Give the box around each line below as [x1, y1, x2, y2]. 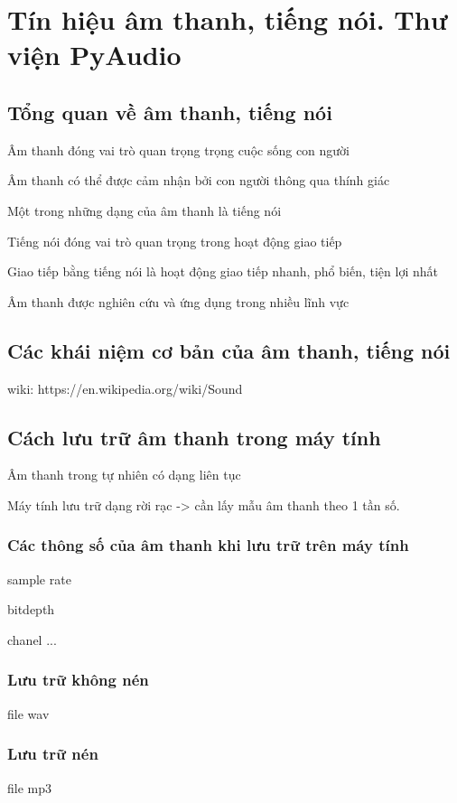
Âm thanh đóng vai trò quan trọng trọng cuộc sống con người [7, 140, 350, 159]
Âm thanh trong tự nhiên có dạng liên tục [7, 465, 241, 484]
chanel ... [7, 630, 57, 649]
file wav [7, 704, 50, 723]
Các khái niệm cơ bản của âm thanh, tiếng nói [7, 336, 451, 364]
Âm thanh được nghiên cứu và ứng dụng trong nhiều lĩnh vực [7, 292, 350, 311]
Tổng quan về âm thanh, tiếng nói [7, 98, 332, 126]
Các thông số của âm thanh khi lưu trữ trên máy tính [7, 534, 409, 556]
